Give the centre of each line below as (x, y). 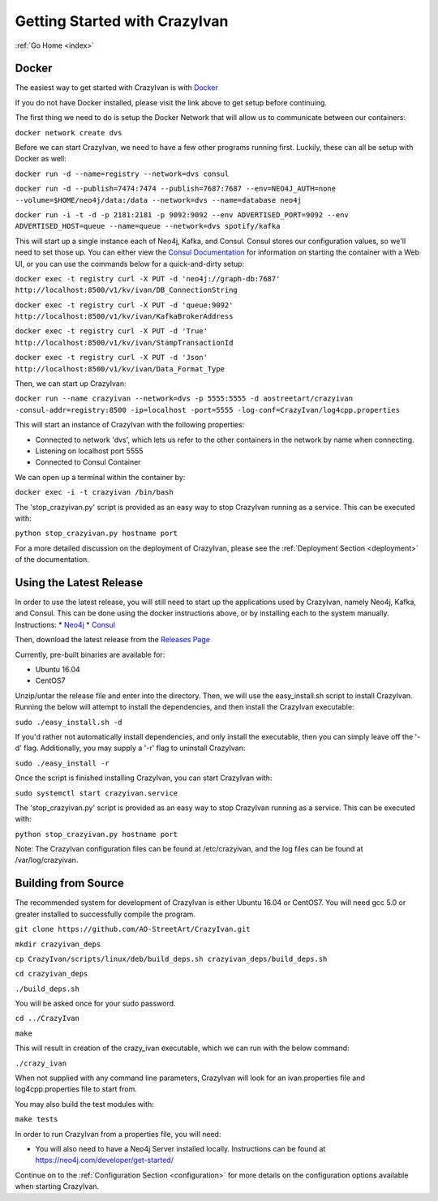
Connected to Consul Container (88, 462)
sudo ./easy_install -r (62, 763)
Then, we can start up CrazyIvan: (71, 384)
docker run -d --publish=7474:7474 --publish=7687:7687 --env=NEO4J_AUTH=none (176, 189)
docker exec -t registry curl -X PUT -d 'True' (112, 331)
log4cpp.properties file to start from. (76, 1089)
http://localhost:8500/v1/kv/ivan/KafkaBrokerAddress (124, 317)
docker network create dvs (69, 133)
